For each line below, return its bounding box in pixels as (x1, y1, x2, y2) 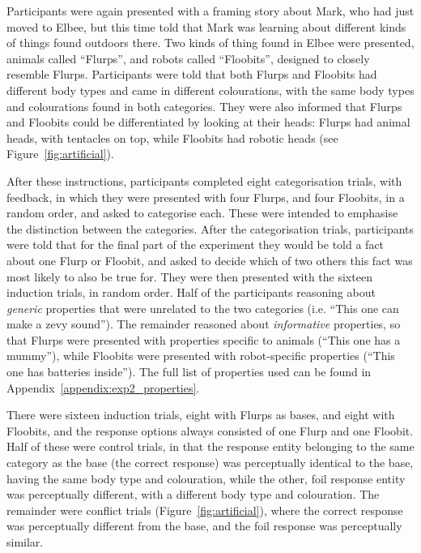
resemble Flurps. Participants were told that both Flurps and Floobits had (6, 66, 377, 83)
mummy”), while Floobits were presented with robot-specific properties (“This (6, 347, 395, 364)
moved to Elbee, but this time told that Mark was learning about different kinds (6, 18, 406, 35)
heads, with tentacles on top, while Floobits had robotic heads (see (6, 129, 338, 146)
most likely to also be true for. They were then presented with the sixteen (6, 268, 372, 285)
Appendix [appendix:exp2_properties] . (6, 379, 200, 396)
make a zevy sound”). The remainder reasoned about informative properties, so (6, 315, 401, 332)
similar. (6, 534, 44, 550)
